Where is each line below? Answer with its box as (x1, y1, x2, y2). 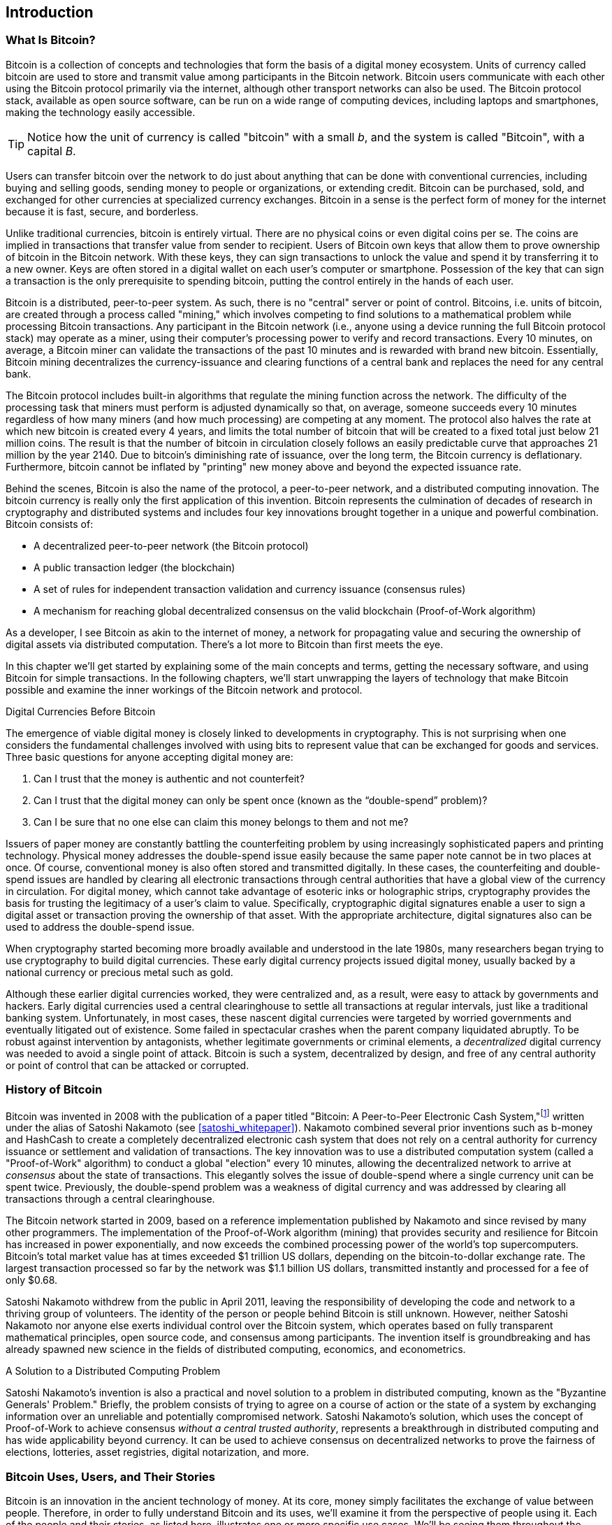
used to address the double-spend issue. (6, 920, 195, 933)
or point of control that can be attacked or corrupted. (6, 1059, 249, 1071)
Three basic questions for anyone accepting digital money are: (6, 750, 293, 763)
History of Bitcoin (6, 1082, 103, 1097)
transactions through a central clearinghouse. (6, 1193, 215, 1205)
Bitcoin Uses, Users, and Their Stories (6, 1469, 215, 1484)
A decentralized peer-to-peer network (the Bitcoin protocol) (34, 539, 309, 552)
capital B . (27, 143, 76, 158)
